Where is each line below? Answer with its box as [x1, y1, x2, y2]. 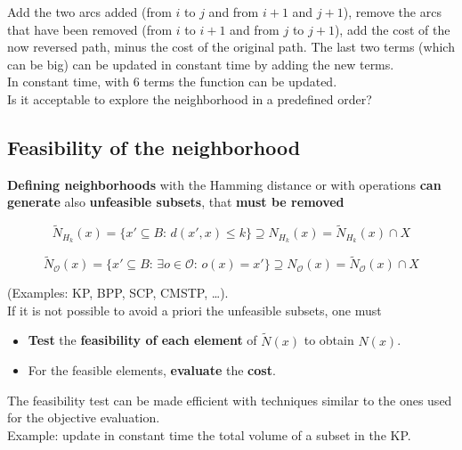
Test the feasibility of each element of [28, 331, 257, 349]
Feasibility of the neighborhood [7, 133, 301, 160]
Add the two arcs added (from [7, 3, 172, 20]
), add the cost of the [334, 20, 450, 38]
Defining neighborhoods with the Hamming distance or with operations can [7, 175, 442, 193]
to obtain [304, 331, 354, 349]
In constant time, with [7, 72, 129, 91]
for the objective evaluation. [7, 408, 160, 427]
